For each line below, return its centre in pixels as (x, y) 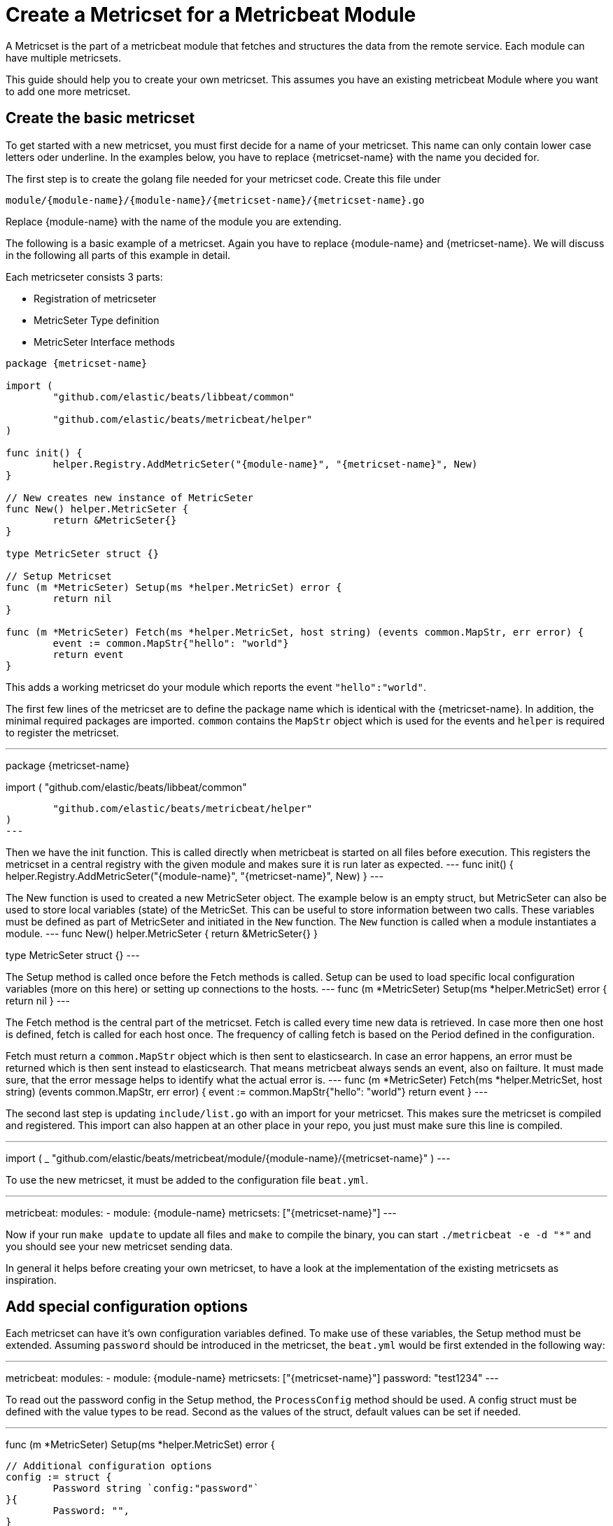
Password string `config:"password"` (156, 1489)
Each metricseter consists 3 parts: (84, 276)
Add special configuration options (127, 1307)
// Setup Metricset (59, 576)
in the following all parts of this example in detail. (118, 255)
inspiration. (31, 1280)
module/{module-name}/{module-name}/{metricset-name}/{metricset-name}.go (215, 200)
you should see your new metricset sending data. (119, 1246)
